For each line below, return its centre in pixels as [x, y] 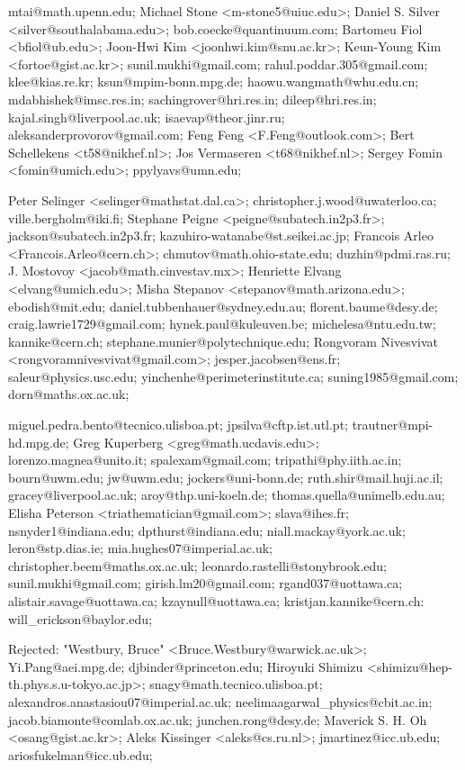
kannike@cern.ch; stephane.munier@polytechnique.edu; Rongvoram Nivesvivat [224, 341]
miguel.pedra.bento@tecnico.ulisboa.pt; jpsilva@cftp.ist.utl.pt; [178, 425]
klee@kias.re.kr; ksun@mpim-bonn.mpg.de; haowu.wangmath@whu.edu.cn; [214, 82]
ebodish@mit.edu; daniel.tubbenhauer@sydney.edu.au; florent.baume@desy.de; [223, 306]
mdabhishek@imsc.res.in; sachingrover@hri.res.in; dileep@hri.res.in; [192, 99]
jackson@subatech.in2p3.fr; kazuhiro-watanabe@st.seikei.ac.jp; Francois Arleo [221, 236]
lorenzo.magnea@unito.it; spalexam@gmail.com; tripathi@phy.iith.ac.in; [205, 460]
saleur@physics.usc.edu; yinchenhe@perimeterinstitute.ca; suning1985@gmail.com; [233, 376]
